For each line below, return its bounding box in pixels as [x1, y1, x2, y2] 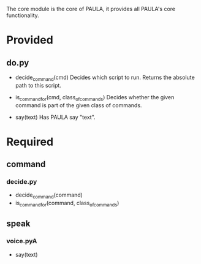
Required [6, 135, 54, 149]
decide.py [6, 178, 37, 186]
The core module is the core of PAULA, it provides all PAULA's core [6, 6, 176, 12]
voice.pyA [6, 237, 37, 246]
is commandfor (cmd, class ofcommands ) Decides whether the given [15, 93, 175, 102]
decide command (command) [15, 191, 83, 200]
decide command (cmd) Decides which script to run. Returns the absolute [15, 74, 195, 82]
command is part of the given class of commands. [15, 101, 142, 109]
